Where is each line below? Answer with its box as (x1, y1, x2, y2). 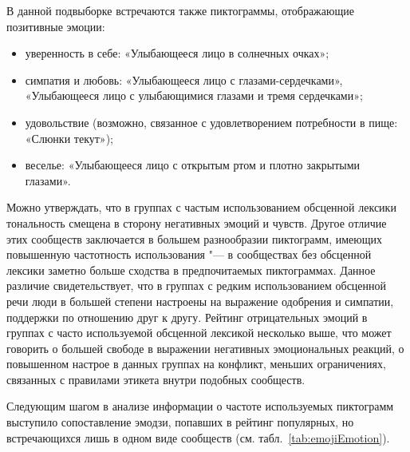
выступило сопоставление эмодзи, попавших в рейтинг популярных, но (6, 414, 354, 430)
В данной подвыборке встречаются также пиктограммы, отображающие (6, 2, 354, 18)
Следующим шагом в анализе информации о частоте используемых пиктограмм (6, 398, 394, 414)
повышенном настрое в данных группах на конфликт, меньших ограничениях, (6, 355, 386, 372)
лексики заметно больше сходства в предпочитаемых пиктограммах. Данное (6, 261, 376, 278)
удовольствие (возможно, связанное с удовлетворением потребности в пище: (25, 113, 398, 130)
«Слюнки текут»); (25, 129, 113, 146)
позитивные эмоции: (6, 18, 105, 34)
